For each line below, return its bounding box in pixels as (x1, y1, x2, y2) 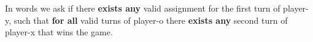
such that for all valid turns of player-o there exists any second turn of (14, 13, 288, 26)
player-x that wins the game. (5, 26, 113, 38)
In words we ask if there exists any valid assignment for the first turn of (5, 2, 280, 14)
